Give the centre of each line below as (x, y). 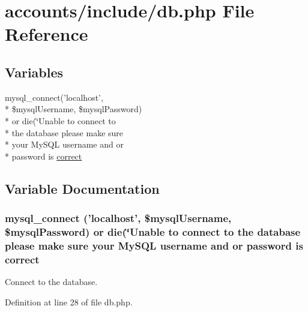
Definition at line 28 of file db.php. (69, 301)
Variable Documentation (82, 188)
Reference (47, 34)
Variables (34, 72)
